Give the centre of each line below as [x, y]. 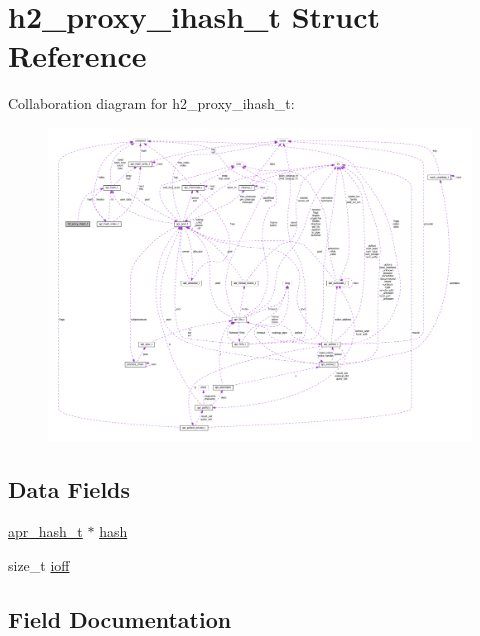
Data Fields [69, 489]
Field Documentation [120, 618]
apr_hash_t [45, 531]
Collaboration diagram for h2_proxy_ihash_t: [151, 103]
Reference [77, 55]
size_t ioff [39, 564]
